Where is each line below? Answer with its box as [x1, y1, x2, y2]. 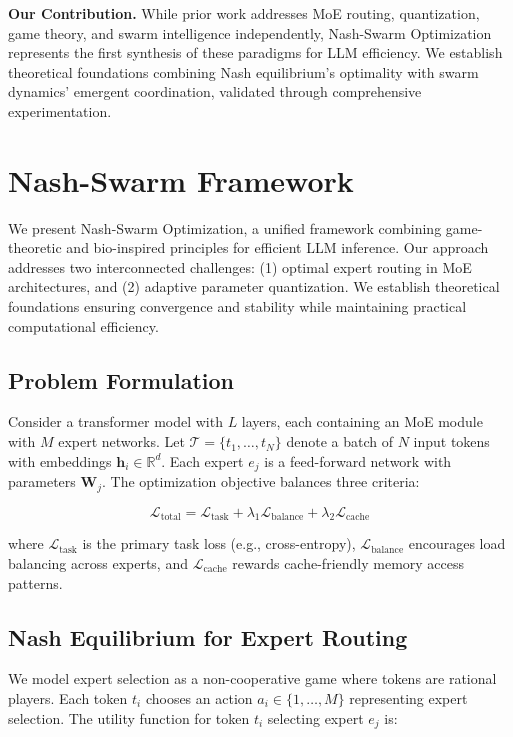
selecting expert [267, 707, 364, 728]
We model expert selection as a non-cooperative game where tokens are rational [8, 668, 497, 689]
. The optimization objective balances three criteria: [101, 471, 420, 492]
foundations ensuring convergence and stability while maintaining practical [8, 296, 467, 317]
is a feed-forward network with [264, 450, 452, 471]
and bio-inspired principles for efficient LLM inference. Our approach [66, 237, 489, 258]
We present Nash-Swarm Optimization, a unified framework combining [8, 217, 442, 238]
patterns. [8, 572, 63, 593]
